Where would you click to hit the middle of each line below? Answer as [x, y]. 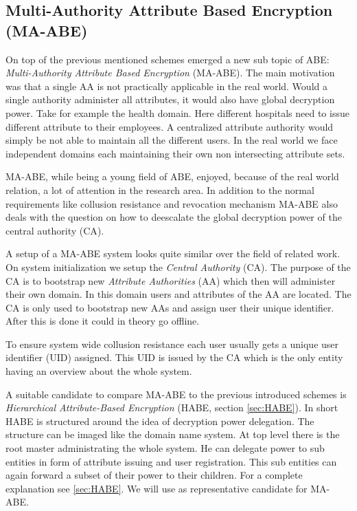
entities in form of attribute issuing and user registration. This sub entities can [171, 461]
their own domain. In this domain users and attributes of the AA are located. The [178, 294]
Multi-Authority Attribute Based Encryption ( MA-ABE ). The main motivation [170, 73]
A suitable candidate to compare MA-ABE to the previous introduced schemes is [176, 394]
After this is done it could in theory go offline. [103, 321]
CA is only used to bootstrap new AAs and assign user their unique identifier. [170, 307]
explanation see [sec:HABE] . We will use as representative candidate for [157, 488]
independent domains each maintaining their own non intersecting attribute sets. [175, 153]
